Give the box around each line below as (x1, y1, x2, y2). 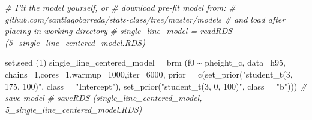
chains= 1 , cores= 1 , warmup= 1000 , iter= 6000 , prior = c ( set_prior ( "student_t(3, (5, 67, 293, 80)
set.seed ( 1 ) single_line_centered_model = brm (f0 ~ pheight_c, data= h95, (5, 56, 286, 69)
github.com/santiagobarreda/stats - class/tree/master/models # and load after (5, 13, 286, 25)
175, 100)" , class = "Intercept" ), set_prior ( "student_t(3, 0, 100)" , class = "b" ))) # (5, 79, 307, 92)
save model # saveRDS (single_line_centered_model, (5, 91, 202, 104)
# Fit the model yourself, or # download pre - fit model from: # (5, 1, 236, 13)
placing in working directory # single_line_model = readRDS (5, 24, 233, 37)
